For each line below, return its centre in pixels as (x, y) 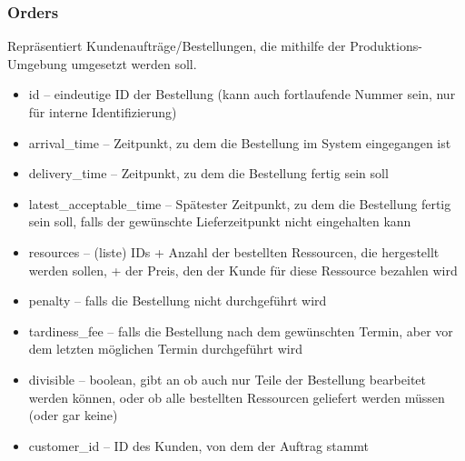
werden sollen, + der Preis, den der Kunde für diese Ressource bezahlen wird (243, 270)
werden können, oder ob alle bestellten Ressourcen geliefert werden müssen (237, 397)
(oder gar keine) (73, 415)
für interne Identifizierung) (103, 112)
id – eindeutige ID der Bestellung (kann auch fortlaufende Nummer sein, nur (242, 94)
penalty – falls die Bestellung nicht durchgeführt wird (178, 301)
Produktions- (386, 46)
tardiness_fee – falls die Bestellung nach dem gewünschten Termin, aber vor (241, 331)
